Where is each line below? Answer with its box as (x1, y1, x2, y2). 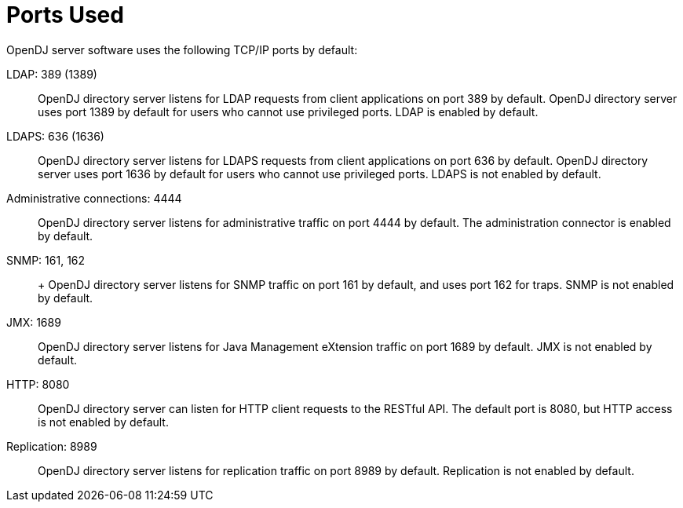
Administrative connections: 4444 (6, 191, 182, 205)
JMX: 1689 (6, 315, 61, 329)
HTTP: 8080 (6, 377, 70, 391)
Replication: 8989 (6, 439, 97, 453)
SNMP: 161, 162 (6, 253, 86, 267)
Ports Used (6, 2, 124, 28)
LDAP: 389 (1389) (6, 67, 97, 81)
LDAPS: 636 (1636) (6, 129, 104, 143)
